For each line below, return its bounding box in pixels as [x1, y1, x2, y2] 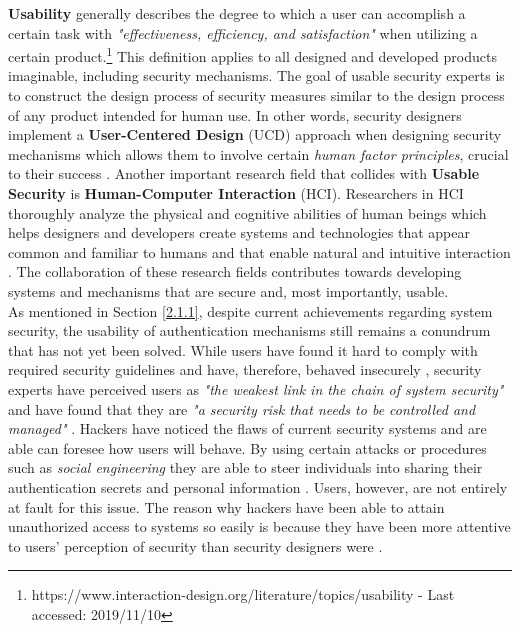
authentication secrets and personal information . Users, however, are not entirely [8, 476, 508, 497]
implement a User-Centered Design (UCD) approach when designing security [8, 124, 502, 145]
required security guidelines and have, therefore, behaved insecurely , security [8, 359, 482, 380]
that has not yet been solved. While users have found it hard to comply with [8, 339, 478, 360]
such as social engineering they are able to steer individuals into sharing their [8, 457, 483, 478]
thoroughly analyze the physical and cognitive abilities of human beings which [8, 202, 487, 223]
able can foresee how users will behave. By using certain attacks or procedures [8, 437, 487, 458]
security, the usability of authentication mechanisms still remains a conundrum [8, 320, 491, 341]
